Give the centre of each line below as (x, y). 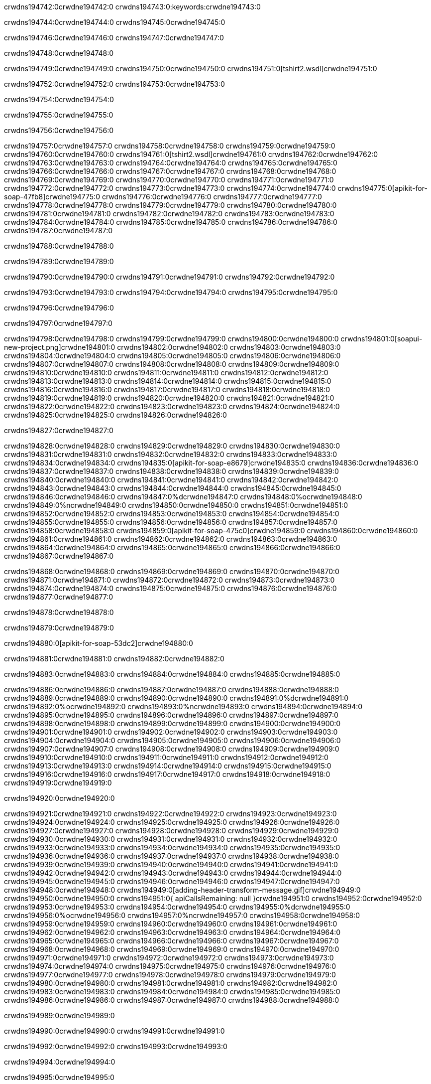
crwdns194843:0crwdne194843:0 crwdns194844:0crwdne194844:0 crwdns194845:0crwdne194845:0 (173, 488)
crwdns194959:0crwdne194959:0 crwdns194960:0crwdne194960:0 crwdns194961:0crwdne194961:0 (171, 924)
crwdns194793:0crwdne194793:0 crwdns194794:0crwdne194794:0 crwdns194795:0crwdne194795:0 (171, 292)
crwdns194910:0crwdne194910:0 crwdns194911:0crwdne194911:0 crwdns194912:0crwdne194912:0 (166, 757)
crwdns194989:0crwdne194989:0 (59, 1015)
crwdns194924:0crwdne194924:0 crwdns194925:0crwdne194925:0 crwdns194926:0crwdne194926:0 (172, 822)
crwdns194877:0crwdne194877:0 (59, 597)
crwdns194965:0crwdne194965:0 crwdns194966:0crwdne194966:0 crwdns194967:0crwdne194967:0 (171, 941)
